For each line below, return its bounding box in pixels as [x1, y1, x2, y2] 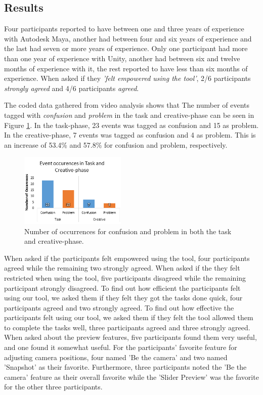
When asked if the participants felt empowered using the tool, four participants [4, 252, 250, 263]
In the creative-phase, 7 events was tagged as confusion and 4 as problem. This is [4, 129, 256, 140]
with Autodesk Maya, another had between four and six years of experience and [4, 33, 252, 43]
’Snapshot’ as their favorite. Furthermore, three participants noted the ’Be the [4, 362, 247, 372]
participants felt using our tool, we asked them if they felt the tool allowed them [4, 312, 253, 323]
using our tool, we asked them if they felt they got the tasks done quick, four [4, 292, 243, 303]
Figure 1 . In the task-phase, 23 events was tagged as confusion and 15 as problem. [4, 119, 259, 130]
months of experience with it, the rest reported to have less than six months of [4, 63, 248, 73]
